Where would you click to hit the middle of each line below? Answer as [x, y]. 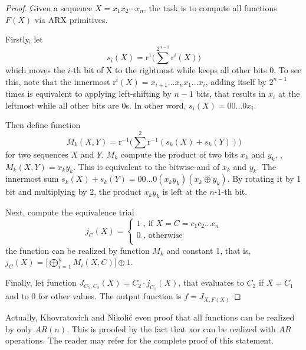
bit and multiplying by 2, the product [73, 192]
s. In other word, [156, 105]
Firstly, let [24, 39]
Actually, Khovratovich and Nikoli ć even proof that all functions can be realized [150, 317]
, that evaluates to [211, 282]
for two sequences [37, 154]
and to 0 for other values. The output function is [93, 296]
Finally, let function [41, 282]
